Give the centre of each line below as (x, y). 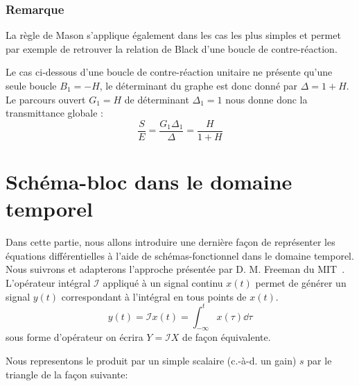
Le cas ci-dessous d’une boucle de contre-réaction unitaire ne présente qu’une (169, 72)
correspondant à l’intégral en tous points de (154, 296)
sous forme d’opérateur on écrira (75, 337)
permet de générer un (301, 282)
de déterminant (157, 99)
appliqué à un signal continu (163, 282)
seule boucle (31, 85)
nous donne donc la (266, 99)
